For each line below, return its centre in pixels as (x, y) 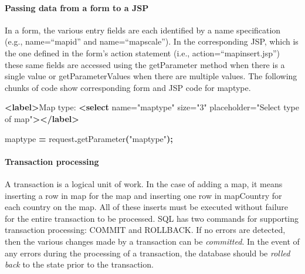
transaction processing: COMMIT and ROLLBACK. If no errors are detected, (145, 230)
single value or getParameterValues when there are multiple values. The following (151, 76)
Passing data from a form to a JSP (77, 7)
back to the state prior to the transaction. (79, 264)
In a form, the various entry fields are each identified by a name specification (143, 30)
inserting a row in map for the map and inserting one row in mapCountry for (143, 195)
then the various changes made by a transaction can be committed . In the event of (152, 241)
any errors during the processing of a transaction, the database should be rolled (148, 253)
